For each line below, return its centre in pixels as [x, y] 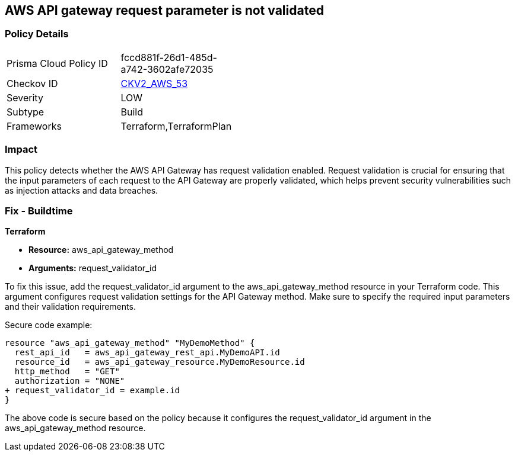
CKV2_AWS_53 [154, 83]
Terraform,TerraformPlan [176, 126]
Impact [21, 150]
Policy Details [37, 34]
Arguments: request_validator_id [93, 268]
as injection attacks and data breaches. [82, 190]
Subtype [26, 112]
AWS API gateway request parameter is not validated [164, 10]
